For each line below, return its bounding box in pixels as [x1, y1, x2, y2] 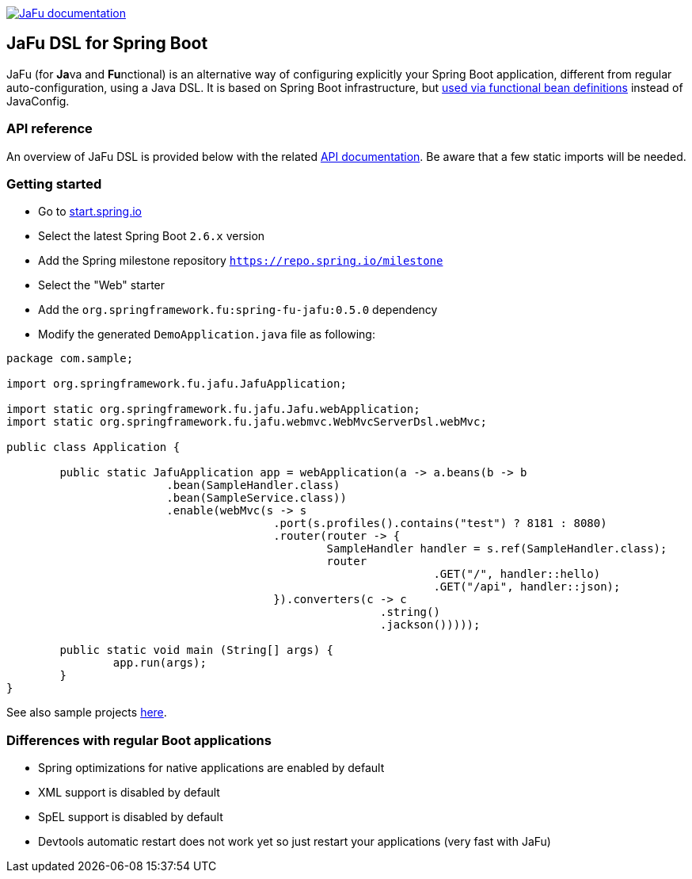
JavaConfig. [6, 94, 70, 108]
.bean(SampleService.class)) [166, 491, 347, 505]
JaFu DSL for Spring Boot [6, 33, 208, 54]
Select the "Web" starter [38, 278, 165, 292]
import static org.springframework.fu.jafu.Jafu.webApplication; [6, 403, 420, 416]
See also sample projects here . [6, 705, 167, 720]
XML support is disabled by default [38, 785, 220, 800]
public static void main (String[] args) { [59, 644, 334, 657]
